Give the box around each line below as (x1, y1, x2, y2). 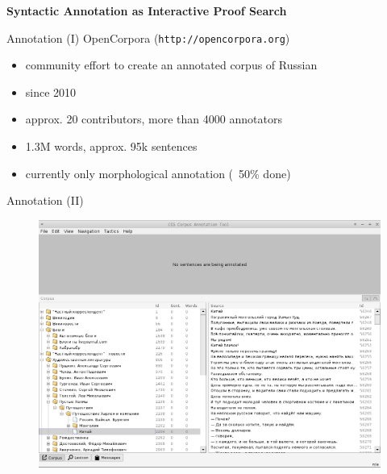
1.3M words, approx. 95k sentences (25, 138, 198, 155)
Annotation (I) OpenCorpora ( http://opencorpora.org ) (6, 29, 290, 46)
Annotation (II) (6, 192, 84, 209)
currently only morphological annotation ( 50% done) (25, 164, 291, 181)
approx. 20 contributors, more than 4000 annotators (25, 110, 282, 127)
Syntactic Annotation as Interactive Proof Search (6, 2, 287, 19)
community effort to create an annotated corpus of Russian (25, 56, 318, 73)
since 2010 (25, 83, 77, 100)
